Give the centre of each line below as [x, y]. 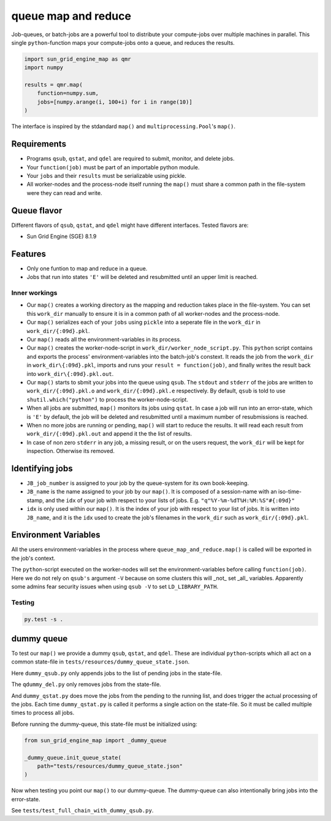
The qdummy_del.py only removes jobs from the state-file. [86, 684]
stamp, [35, 500]
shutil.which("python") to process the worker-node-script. [107, 399]
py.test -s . [44, 619]
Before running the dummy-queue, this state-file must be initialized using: [104, 724]
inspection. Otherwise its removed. [70, 451]
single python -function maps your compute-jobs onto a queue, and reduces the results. [123, 42]
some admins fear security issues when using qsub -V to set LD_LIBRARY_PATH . [115, 587]
